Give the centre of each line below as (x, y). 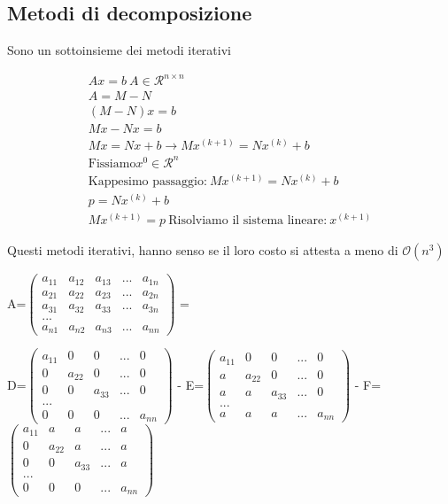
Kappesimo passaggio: (147, 182)
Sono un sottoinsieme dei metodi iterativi (119, 50)
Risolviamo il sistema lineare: (248, 221)
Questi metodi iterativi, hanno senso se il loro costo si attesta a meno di (203, 250)
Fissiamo (112, 163)
